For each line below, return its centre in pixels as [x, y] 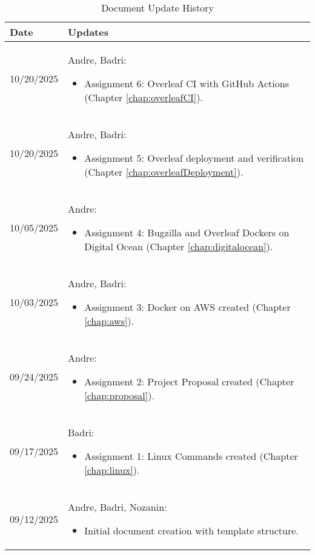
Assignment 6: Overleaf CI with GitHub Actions [187, 83]
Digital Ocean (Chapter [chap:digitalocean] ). [179, 246]
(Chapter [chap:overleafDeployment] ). [164, 172]
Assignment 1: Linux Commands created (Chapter [191, 456]
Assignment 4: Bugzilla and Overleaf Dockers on [187, 232]
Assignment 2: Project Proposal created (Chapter [189, 381]
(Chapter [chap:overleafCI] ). [144, 97]
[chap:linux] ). [112, 470]
